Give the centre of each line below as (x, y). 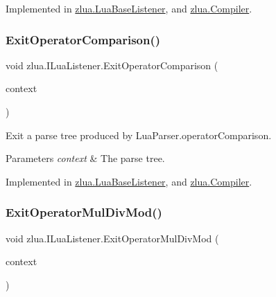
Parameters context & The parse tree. (85, 158)
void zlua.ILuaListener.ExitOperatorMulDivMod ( (112, 238)
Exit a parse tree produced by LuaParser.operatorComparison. (139, 135)
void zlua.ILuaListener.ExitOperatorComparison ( (112, 65)
